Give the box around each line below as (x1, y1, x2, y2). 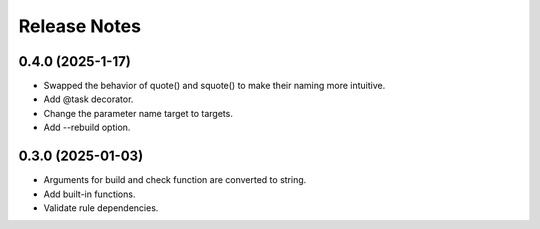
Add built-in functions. (43, 188, 136, 200)
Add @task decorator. (43, 93, 134, 105)
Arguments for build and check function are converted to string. (43, 174, 307, 186)
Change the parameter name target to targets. (43, 107, 234, 119)
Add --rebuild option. (43, 121, 131, 134)
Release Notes (18, 15, 142, 37)
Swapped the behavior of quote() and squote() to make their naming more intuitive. (43, 80, 386, 92)
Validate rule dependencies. (43, 201, 159, 214)
